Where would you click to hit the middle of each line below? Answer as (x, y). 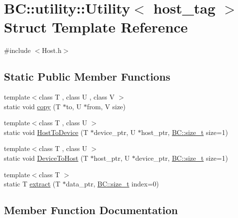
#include (17, 50)
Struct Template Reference (96, 27)
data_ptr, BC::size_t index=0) (112, 184)
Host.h (52, 50)
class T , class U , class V (77, 97)
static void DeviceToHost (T (46, 158)
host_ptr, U (112, 158)
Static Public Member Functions (87, 76)
